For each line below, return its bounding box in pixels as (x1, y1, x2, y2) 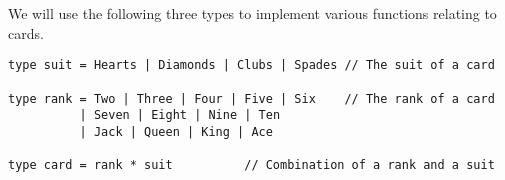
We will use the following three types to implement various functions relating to (8, 3, 497, 23)
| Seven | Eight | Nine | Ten (79, 108, 281, 123)
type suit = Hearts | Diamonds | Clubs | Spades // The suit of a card (8, 58, 495, 73)
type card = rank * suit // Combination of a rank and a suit (8, 158, 495, 173)
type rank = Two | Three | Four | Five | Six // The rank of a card (8, 91, 495, 106)
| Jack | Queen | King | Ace (79, 124, 273, 139)
